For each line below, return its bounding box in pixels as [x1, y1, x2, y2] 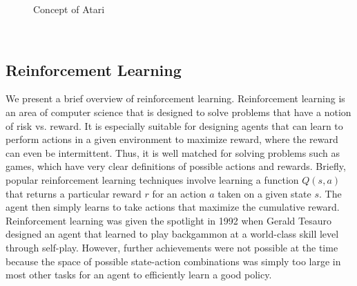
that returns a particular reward [6, 186, 142, 200]
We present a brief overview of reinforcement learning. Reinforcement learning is [6, 91, 345, 106]
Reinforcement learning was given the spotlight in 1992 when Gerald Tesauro [6, 213, 332, 227]
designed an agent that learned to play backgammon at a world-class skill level [6, 227, 339, 241]
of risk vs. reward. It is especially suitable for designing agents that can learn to [6, 118, 343, 133]
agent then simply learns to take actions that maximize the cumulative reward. [6, 200, 340, 214]
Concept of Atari [33, 2, 105, 16]
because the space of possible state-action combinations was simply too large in [6, 254, 341, 268]
